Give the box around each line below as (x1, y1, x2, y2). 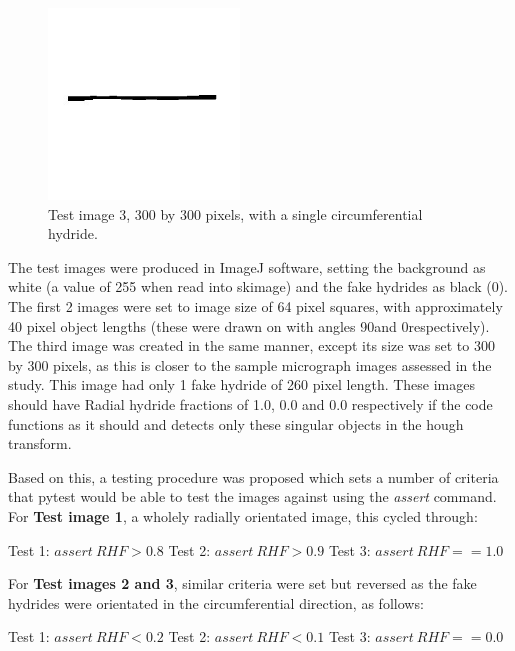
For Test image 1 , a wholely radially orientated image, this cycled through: (8, 505, 478, 526)
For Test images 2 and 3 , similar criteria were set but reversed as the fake (8, 573, 477, 594)
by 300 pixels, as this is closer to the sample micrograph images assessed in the (8, 354, 492, 375)
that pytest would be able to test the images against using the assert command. (8, 486, 497, 507)
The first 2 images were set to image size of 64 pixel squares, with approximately (8, 295, 503, 316)
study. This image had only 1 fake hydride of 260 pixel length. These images (8, 374, 476, 395)
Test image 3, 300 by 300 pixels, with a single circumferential (48, 203, 423, 224)
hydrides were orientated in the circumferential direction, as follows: (8, 592, 424, 613)
